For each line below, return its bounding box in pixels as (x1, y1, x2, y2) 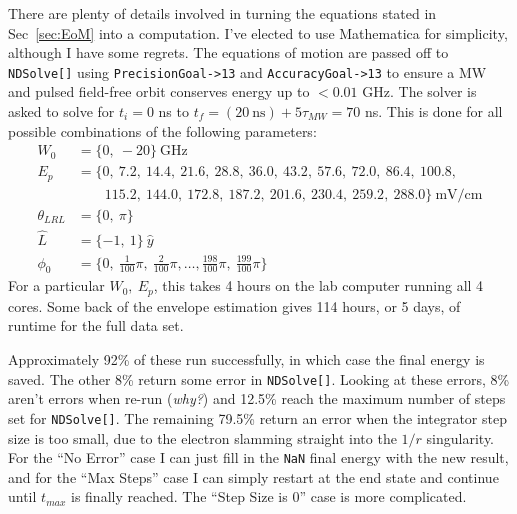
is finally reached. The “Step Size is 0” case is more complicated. (70, 486, 467, 507)
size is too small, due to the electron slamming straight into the (8, 427, 397, 448)
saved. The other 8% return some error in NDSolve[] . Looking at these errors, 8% (8, 368, 510, 389)
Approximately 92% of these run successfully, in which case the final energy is (8, 349, 485, 370)
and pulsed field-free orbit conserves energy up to (8, 81, 310, 102)
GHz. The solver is (362, 81, 477, 102)
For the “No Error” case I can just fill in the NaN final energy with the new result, (8, 447, 509, 468)
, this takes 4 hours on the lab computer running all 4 (153, 275, 484, 296)
